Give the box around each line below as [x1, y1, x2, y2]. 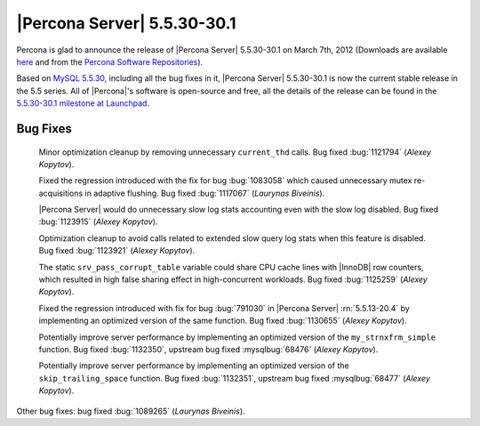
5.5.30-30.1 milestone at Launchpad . [16, 98, 150, 109]
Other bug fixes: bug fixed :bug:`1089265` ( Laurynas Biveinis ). [16, 406, 245, 416]
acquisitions [38, 188, 84, 198]
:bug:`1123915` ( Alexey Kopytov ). [38, 216, 158, 227]
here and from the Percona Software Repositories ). [16, 56, 204, 67]
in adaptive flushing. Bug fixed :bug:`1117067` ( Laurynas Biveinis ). [84, 188, 325, 198]
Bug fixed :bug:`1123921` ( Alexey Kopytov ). [38, 245, 196, 256]
